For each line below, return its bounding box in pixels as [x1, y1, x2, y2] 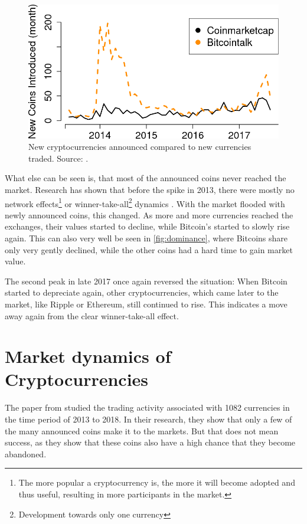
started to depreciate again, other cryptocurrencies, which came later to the [5, 286, 279, 299]
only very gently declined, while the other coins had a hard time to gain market [5, 243, 293, 256]
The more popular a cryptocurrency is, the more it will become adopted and [18, 476, 295, 489]
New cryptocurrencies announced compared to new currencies [28, 140, 252, 153]
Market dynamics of [5, 344, 171, 368]
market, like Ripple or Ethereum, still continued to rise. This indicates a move [5, 297, 288, 310]
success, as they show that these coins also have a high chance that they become [5, 436, 296, 448]
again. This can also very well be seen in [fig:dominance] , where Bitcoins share [5, 231, 288, 244]
